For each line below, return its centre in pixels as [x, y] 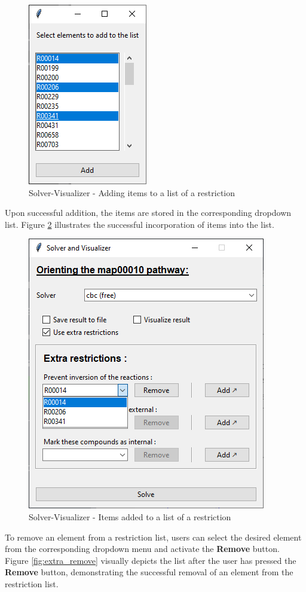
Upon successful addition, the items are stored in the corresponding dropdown [148, 213]
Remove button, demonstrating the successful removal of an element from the [149, 572]
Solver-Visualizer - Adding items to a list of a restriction [132, 192]
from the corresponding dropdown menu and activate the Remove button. [142, 549]
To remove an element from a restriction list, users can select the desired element [153, 537]
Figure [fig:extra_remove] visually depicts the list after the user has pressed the [151, 560]
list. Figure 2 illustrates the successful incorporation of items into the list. [140, 224]
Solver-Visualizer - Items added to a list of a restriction [130, 516]
